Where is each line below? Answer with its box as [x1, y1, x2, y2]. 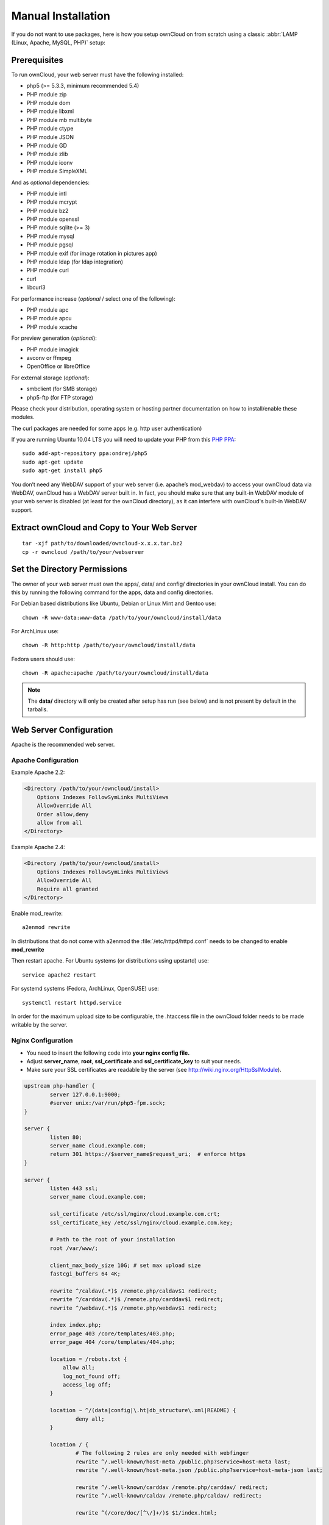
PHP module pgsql [26, 241, 73, 248]
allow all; [62, 1364, 96, 1371]
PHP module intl [26, 190, 67, 197]
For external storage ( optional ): [11, 374, 90, 381]
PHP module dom [26, 99, 71, 107]
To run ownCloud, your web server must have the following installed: [11, 71, 184, 78]
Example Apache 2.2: [11, 769, 65, 776]
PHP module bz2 [26, 207, 69, 214]
